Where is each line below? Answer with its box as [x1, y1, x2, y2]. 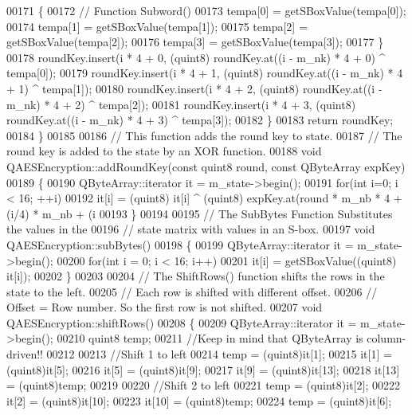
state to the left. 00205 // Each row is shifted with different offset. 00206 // [6, 283, 378, 300]
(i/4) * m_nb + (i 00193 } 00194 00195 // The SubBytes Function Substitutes [6, 205, 393, 221]
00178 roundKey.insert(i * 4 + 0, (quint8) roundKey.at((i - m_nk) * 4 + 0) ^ [6, 49, 386, 65]
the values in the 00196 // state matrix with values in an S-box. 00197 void [6, 221, 375, 237]
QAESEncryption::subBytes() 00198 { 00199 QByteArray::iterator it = [6, 236, 354, 253]
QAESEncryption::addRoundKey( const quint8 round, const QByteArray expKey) [6, 158, 406, 174]
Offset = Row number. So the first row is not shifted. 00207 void [6, 299, 323, 315]
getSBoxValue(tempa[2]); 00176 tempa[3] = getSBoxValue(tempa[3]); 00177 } [6, 33, 384, 50]
